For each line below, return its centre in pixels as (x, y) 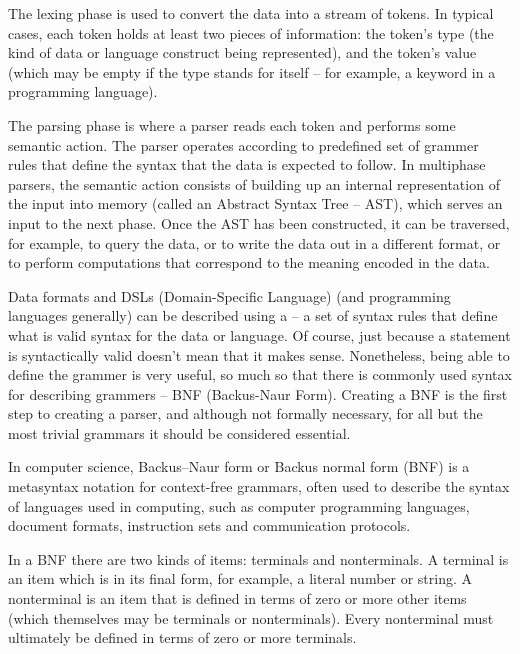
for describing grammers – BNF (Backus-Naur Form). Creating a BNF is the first (258, 393)
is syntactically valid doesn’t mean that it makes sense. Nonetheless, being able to (259, 354)
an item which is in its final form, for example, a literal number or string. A (240, 578)
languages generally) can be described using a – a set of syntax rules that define (253, 315)
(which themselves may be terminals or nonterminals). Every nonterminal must (251, 617)
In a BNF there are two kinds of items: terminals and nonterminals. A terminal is (258, 558)
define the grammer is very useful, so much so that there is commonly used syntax (260, 374)
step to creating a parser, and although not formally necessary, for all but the (245, 413)
